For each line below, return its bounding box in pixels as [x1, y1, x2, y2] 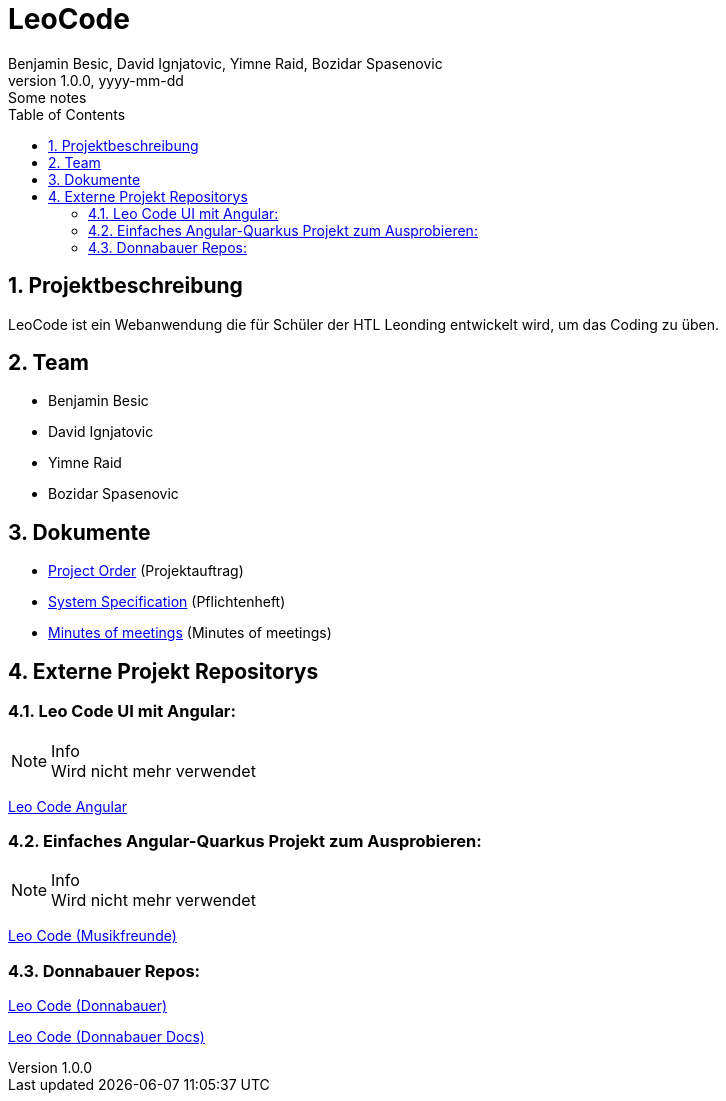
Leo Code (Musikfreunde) [8, 927, 177, 945]
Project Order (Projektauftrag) [48, 562, 244, 580]
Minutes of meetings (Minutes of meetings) [48, 624, 332, 642]
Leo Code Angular [8, 797, 128, 815]
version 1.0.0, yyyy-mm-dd [8, 71, 184, 89]
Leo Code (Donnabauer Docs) [8, 1028, 205, 1045]
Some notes [8, 88, 87, 106]
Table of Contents [8, 105, 126, 123]
